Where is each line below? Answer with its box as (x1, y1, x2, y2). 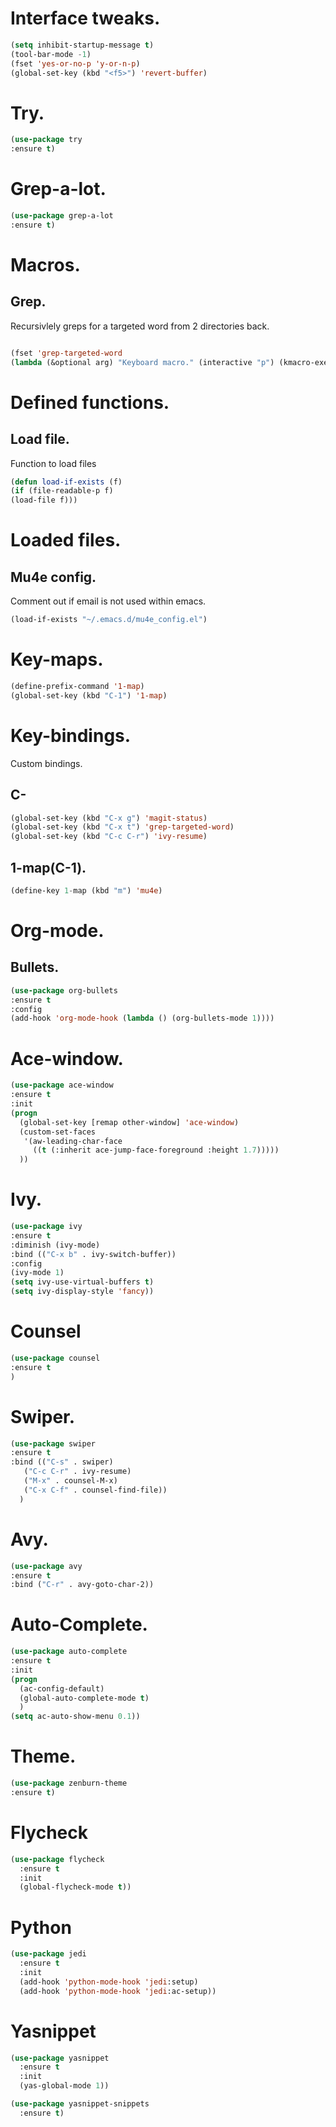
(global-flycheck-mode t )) (19, 1882, 132, 1892)
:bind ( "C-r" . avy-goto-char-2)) (10, 1580, 155, 1590)
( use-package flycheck (10, 1854, 105, 1864)
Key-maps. (10, 648, 104, 671)
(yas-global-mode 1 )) (19, 2081, 110, 2091)
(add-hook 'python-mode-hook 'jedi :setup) (19, 1977, 199, 1987)
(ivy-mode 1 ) (10, 1268, 65, 1278)
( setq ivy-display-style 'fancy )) (10, 1287, 155, 1297)
